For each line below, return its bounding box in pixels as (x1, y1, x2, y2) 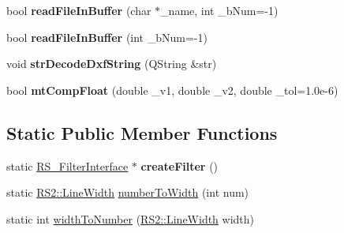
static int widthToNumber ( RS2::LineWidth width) (6, 210, 255, 227)
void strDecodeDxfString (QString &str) (6, 55, 217, 72)
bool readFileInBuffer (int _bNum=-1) (6, 28, 208, 45)
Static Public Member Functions (6, 120, 278, 145)
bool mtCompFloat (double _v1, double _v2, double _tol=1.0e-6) (6, 81, 338, 98)
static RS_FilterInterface (6, 157, 129, 174)
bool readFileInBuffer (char (6, 2, 151, 18)
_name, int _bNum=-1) (160, 2, 279, 18)
